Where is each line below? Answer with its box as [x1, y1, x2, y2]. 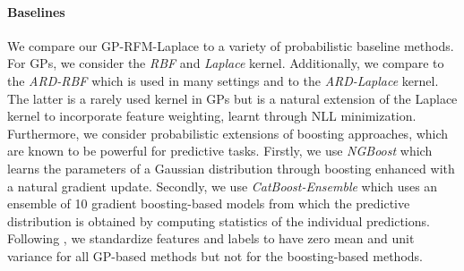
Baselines [7, 2, 65, 21]
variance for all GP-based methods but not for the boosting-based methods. [7, 246, 423, 265]
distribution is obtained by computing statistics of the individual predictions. [7, 211, 430, 230]
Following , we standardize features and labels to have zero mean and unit [7, 229, 415, 248]
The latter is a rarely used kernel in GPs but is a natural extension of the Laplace [7, 89, 458, 107]
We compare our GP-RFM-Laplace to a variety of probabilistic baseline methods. [7, 36, 454, 55]
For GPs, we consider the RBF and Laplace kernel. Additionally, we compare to [7, 54, 444, 72]
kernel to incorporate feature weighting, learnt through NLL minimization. [7, 106, 417, 125]
